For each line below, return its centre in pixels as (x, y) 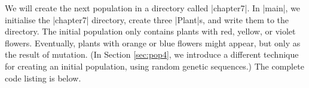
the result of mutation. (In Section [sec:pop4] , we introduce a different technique (152, 54)
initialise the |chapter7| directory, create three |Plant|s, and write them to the (147, 19)
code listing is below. (43, 78)
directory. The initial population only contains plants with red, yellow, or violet (150, 31)
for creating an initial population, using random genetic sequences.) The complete (154, 66)
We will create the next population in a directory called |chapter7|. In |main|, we (153, 8)
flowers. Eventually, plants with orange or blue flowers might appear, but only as (153, 43)
